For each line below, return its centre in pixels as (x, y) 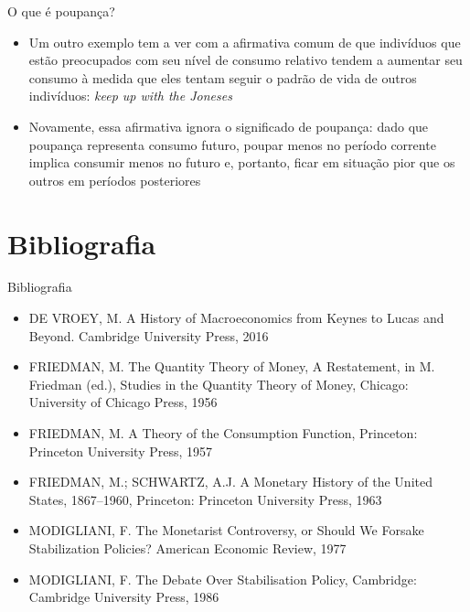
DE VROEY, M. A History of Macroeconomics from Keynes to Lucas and (236, 318)
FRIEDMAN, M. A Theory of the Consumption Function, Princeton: (223, 433)
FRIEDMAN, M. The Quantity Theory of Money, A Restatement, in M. (232, 366)
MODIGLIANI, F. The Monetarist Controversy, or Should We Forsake (226, 530)
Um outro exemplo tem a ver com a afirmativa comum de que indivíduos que (245, 42)
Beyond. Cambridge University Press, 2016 (149, 335)
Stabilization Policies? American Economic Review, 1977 (187, 548)
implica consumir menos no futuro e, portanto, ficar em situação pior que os (242, 162)
